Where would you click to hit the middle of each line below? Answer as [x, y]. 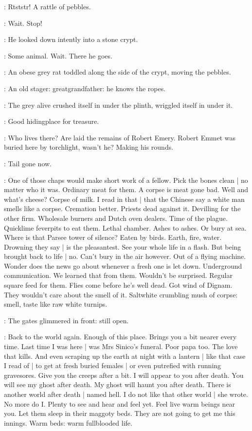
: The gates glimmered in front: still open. [66, 320]
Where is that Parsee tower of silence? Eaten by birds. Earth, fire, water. [113, 237]
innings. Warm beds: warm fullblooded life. [68, 422]
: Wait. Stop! [23, 23]
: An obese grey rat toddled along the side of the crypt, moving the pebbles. [117, 72]
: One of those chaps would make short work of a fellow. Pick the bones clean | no [126, 180]
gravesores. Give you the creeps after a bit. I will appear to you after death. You [124, 375]
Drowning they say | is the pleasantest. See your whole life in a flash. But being [123, 246]
